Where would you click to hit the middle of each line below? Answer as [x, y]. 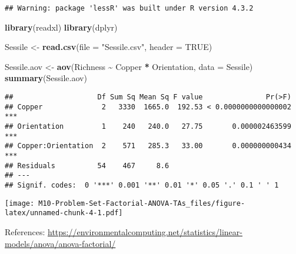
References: [25, 231]
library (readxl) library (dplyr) [61, 27]
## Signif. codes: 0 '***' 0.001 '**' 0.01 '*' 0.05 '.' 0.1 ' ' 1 [142, 185]
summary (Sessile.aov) [46, 78]
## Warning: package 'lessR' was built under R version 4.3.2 [129, 8]
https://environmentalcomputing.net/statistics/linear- [145, 231]
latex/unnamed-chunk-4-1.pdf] [64, 213]
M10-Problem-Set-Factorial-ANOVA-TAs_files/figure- [142, 203]
